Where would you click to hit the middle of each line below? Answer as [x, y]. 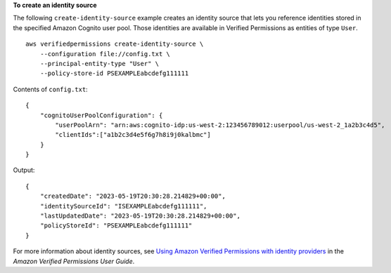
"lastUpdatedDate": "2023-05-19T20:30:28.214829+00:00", [140, 216]
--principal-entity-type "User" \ [100, 64]
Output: [24, 170]
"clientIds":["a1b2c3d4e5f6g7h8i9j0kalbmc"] [133, 135]
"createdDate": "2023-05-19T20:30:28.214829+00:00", [133, 196]
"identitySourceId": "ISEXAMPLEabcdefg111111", [123, 206]
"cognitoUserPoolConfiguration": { [101, 115]
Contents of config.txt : [50, 89]
